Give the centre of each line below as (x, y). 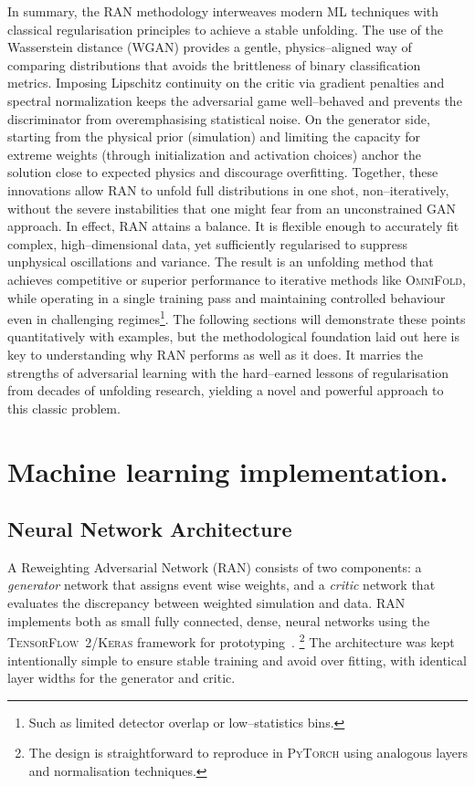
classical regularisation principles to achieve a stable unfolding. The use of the (225, 29)
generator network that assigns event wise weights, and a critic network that (222, 585)
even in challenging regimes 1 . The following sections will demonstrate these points (237, 317)
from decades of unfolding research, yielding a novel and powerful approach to (226, 390)
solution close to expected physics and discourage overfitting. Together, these (223, 172)
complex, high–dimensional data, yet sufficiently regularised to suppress (208, 243)
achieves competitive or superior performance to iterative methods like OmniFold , (237, 279)
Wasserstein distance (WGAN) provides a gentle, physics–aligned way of (210, 47)
